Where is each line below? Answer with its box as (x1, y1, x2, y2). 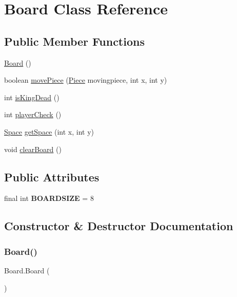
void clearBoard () (4, 143, 62, 154)
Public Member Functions (4, 33, 145, 49)
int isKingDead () (4, 91, 60, 102)
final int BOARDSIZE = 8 (4, 193, 94, 203)
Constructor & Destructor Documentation (4, 218, 233, 234)
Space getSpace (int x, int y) (4, 126, 94, 137)
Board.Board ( (4, 265, 50, 275)
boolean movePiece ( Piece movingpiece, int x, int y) (4, 75, 167, 85)
